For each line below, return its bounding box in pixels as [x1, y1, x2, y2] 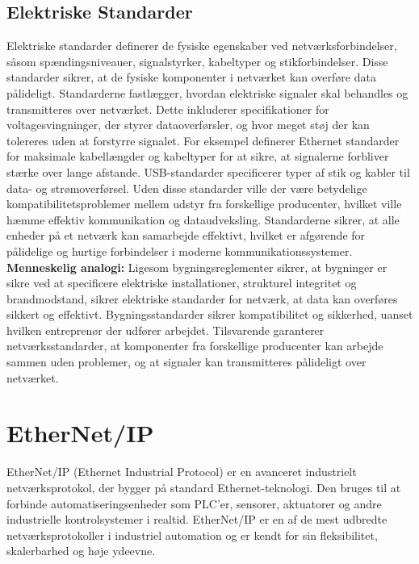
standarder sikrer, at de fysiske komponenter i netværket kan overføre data [6, 69, 376, 86]
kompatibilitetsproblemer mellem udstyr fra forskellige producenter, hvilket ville [6, 195, 402, 212]
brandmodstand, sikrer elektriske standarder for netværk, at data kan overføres [6, 290, 398, 307]
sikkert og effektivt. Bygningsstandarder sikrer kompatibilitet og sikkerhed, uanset [6, 306, 413, 323]
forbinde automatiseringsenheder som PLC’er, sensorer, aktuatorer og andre [6, 495, 382, 512]
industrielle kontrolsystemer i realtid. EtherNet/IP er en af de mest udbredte [6, 511, 388, 528]
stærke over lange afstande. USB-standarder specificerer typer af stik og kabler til [6, 163, 410, 180]
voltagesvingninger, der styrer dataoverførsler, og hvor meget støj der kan [6, 116, 370, 133]
